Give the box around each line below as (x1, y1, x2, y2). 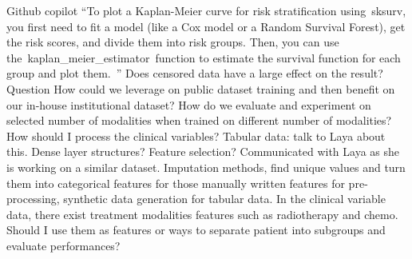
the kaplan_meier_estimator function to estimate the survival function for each (6, 49, 401, 66)
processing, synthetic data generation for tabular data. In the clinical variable (6, 190, 386, 207)
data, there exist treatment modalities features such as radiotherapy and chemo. (6, 205, 398, 222)
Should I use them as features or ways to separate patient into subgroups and (6, 221, 386, 238)
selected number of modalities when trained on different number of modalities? (6, 112, 392, 129)
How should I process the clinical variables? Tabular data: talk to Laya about (6, 127, 386, 144)
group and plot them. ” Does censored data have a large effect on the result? (6, 65, 383, 82)
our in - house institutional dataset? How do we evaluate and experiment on (6, 96, 371, 113)
